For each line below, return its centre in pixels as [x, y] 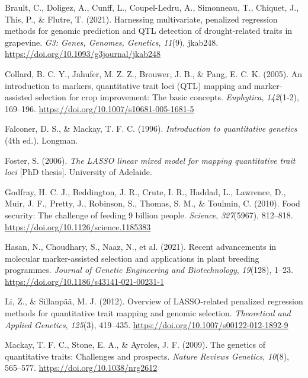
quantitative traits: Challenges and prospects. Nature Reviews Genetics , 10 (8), [147, 356]
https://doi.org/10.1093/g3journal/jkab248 [83, 54]
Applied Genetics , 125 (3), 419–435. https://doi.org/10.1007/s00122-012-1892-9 [147, 324]
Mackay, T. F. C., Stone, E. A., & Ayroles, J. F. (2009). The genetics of [135, 344]
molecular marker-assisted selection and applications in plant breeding [132, 258]
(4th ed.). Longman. [41, 140]
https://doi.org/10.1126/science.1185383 [78, 226]
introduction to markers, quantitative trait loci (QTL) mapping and [128, 85]
